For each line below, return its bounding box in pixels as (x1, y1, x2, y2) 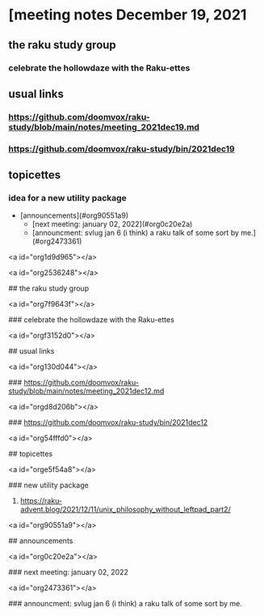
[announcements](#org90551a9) (19, 210, 129, 220)
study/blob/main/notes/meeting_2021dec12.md (8, 386, 165, 396)
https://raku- (19, 496, 63, 506)
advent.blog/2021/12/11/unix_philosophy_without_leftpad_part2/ (19, 504, 232, 515)
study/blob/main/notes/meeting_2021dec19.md (8, 121, 200, 133)
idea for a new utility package (8, 193, 127, 204)
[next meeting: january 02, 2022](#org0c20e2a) (31, 219, 193, 229)
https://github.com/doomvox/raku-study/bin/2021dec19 (8, 143, 236, 155)
